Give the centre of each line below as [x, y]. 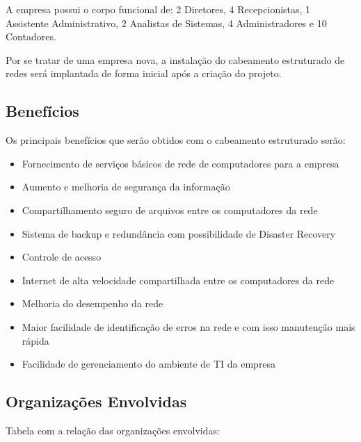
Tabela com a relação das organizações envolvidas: [113, 430]
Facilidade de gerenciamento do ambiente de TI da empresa [149, 364]
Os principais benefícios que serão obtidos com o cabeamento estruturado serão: [176, 140]
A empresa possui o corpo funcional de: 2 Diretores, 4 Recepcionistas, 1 [158, 9]
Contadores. [31, 36]
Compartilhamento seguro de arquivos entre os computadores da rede [170, 210]
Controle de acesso [62, 257]
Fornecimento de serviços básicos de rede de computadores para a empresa [180, 163]
